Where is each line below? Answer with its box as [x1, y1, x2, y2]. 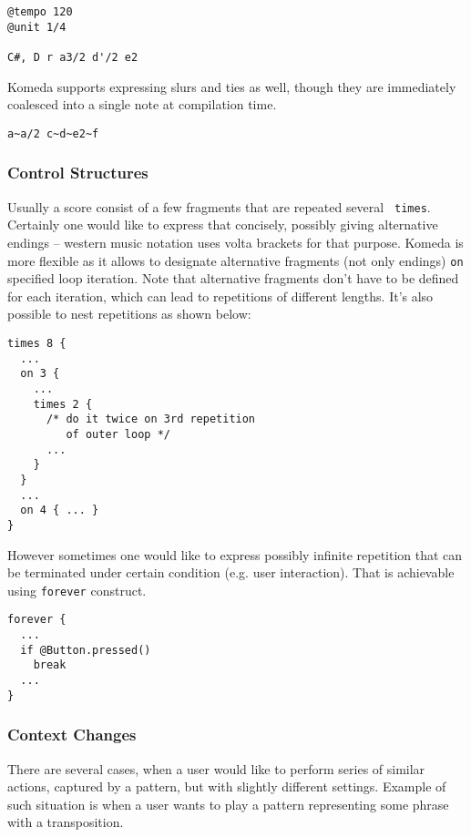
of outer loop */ [66, 427, 170, 441]
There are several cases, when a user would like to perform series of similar [7, 759, 425, 778]
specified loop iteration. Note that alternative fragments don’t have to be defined [7, 269, 459, 288]
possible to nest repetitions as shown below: [7, 304, 251, 323]
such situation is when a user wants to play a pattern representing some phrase [7, 794, 449, 813]
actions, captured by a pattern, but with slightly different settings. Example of [7, 777, 446, 796]
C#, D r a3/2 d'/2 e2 [7, 50, 138, 64]
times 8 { [7, 336, 67, 350]
